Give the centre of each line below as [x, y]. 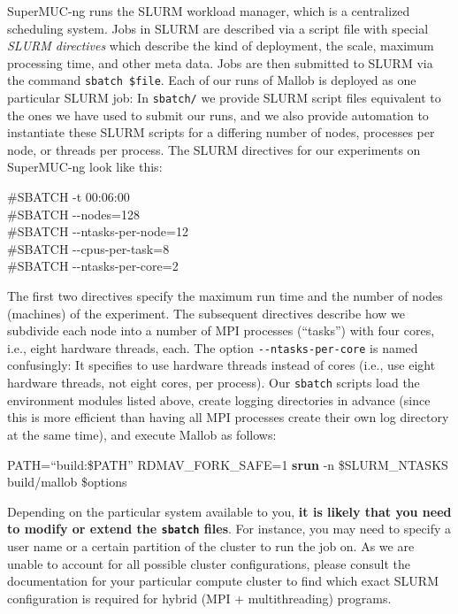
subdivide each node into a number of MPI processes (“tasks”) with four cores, [221, 330]
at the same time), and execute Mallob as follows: [142, 434]
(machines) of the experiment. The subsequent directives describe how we [206, 313]
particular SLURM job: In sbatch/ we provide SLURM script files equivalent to [224, 98]
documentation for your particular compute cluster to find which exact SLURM [223, 581]
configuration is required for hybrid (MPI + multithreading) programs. [199, 598]
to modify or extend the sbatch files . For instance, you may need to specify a [229, 529]
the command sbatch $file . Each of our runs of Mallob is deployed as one [212, 80]
